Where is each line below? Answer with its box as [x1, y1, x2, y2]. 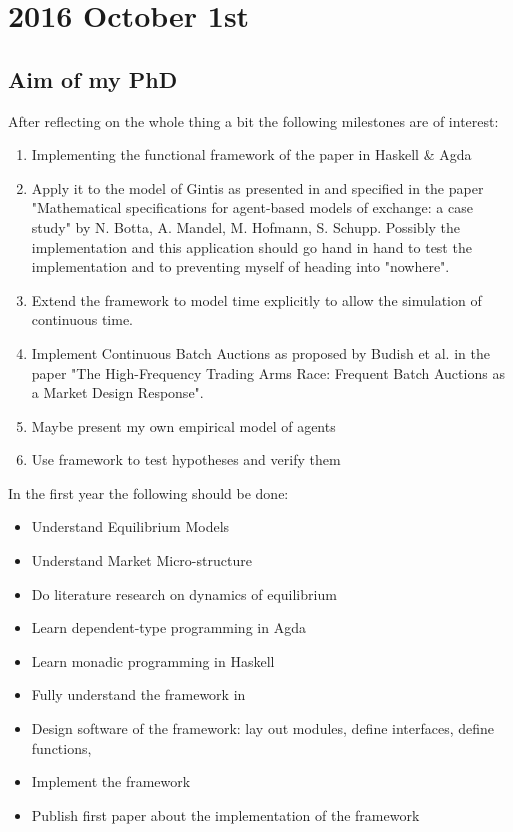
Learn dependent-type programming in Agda [31, 617, 306, 638]
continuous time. [31, 309, 133, 330]
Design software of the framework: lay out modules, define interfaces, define [31, 718, 495, 739]
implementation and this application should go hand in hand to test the [31, 236, 472, 257]
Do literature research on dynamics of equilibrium [31, 583, 337, 604]
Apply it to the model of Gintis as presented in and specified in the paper [31, 177, 484, 198]
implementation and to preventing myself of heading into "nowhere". [31, 256, 450, 277]
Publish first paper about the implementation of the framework [31, 804, 420, 825]
